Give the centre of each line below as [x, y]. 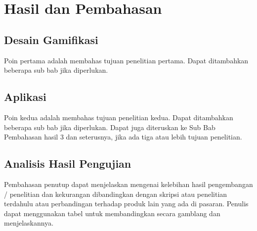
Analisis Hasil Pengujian [68, 163]
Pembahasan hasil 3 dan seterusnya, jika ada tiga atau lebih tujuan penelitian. [123, 137]
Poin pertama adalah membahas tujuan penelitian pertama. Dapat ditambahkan [126, 60]
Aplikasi [25, 97]
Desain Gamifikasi [51, 39]
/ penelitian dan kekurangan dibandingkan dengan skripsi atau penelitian [116, 194]
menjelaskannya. [29, 223]
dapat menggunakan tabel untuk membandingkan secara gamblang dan [112, 213]
